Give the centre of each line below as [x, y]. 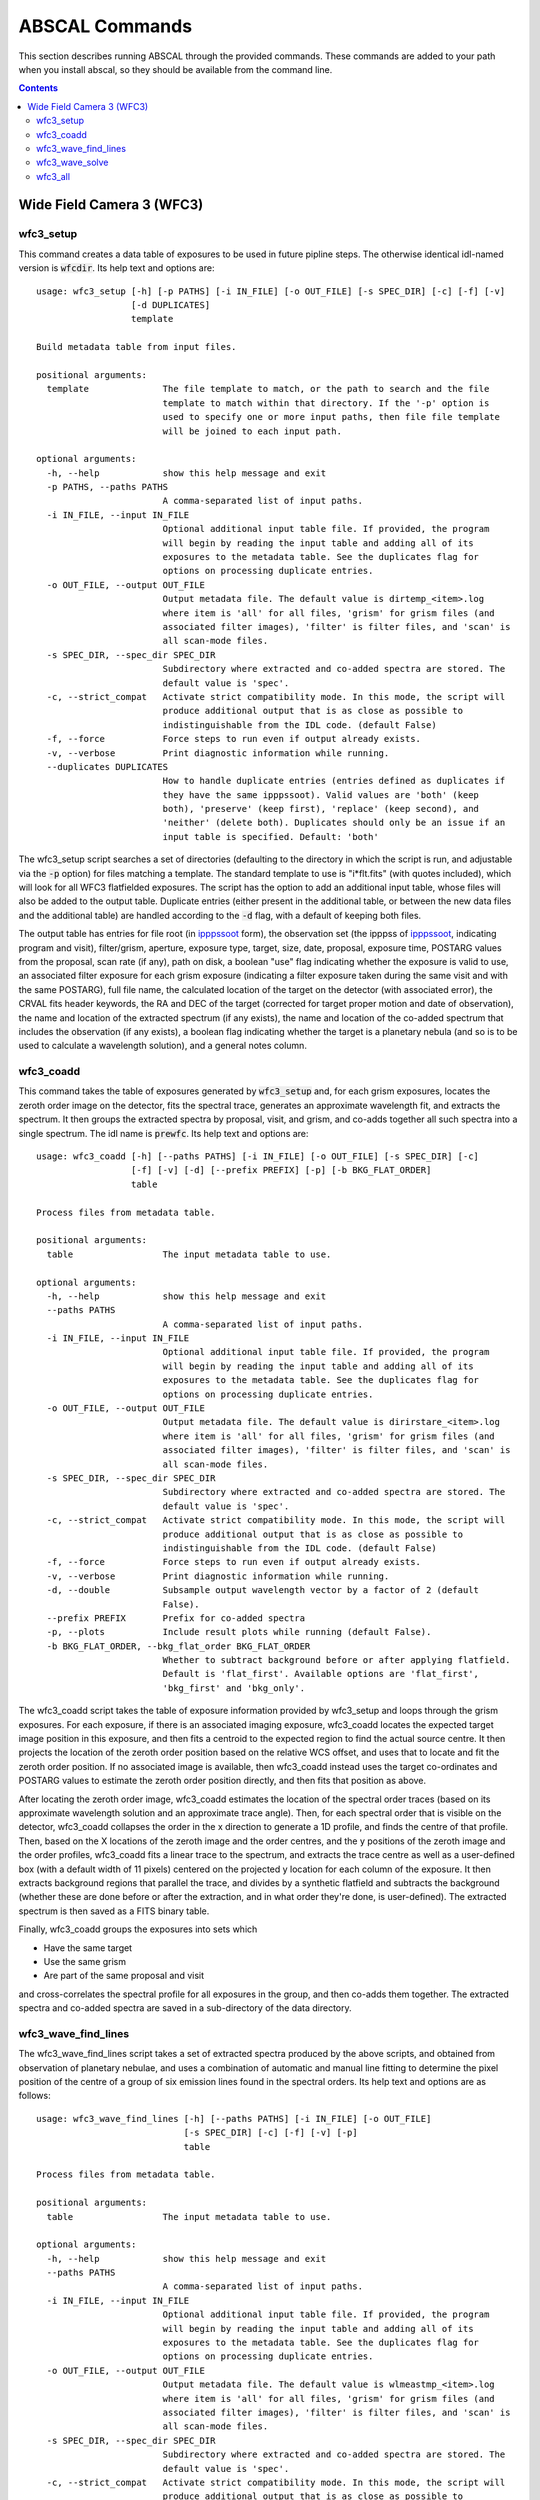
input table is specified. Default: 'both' [270, 836]
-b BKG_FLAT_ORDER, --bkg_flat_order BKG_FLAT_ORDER [178, 1646]
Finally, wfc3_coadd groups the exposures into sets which [138, 1929]
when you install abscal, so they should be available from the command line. [175, 69]
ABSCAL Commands [105, 26]
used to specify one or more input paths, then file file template [331, 417]
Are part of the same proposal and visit [124, 1976]
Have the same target [88, 1947]
